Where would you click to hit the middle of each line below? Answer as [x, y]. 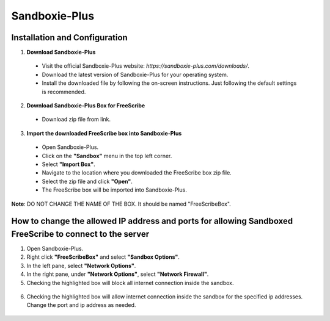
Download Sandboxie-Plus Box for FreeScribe [86, 106]
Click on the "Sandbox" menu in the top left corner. [107, 156]
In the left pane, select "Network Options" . [81, 265]
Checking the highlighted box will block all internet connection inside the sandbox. [130, 283]
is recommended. [64, 92]
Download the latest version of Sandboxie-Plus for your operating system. [135, 74]
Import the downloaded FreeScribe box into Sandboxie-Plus [104, 133]
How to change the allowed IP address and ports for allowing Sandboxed [152, 221]
